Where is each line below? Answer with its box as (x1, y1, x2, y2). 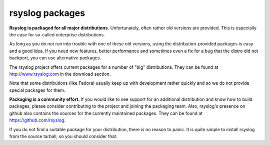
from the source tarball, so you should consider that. (9, 134, 117, 140)
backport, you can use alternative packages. (9, 55, 101, 61)
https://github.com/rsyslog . (9, 117, 66, 123)
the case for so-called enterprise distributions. (9, 31, 105, 37)
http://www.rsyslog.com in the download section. (9, 71, 111, 77)
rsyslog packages (9, 7, 85, 18)
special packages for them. (9, 87, 65, 93)
